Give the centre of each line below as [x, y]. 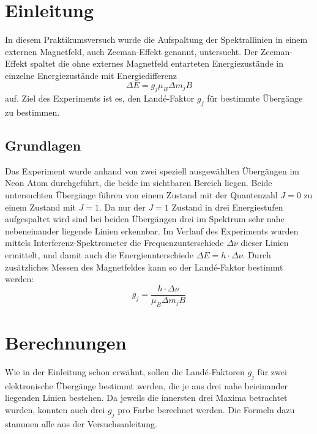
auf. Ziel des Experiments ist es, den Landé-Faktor [100, 98]
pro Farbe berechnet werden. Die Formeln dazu [206, 409]
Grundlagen [43, 145]
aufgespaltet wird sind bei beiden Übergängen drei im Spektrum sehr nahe [145, 219]
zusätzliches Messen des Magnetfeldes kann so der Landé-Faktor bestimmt [144, 267]
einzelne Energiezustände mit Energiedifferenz [91, 75]
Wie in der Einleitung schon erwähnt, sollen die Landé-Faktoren [125, 371]
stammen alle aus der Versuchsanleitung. [81, 423]
